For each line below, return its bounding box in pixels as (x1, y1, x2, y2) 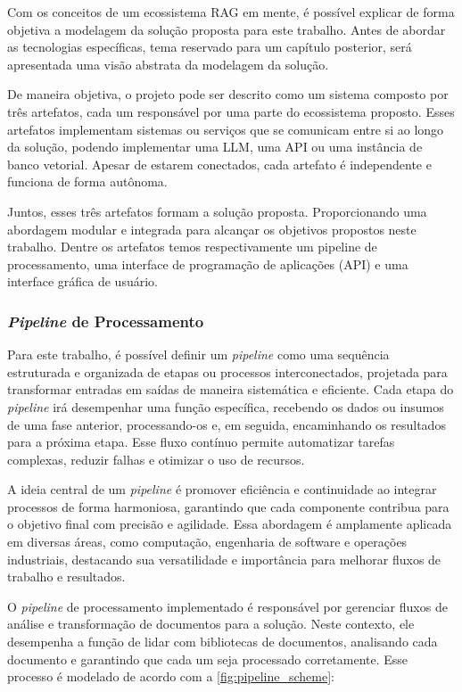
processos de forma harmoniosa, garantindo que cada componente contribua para (7, 497, 450, 515)
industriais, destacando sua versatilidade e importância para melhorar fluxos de (7, 549, 441, 568)
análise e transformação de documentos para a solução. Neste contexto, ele (7, 614, 415, 633)
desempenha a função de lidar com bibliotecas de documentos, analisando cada (7, 632, 438, 651)
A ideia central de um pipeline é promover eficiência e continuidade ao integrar (7, 480, 437, 498)
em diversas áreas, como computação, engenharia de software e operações (7, 532, 408, 551)
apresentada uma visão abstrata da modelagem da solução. (7, 54, 329, 73)
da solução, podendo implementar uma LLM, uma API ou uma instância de (7, 137, 423, 156)
